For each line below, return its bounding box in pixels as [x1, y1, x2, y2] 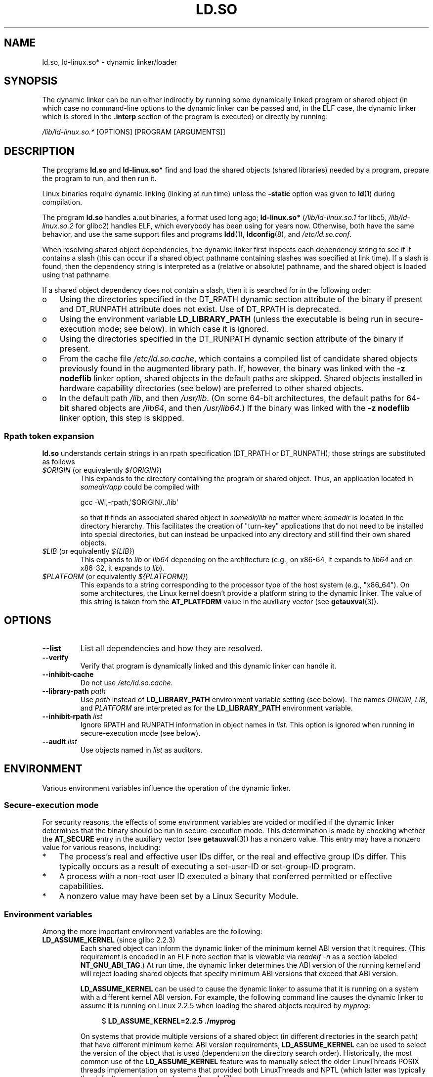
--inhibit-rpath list [42, 712, 103, 720]
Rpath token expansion [4, 431, 94, 441]
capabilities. [59, 881, 104, 892]
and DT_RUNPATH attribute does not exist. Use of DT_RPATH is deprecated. [59, 304, 342, 314]
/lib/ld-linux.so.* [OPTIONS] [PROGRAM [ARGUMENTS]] [42, 128, 225, 136]
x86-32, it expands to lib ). [80, 564, 165, 573]
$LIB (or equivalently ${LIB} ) [42, 547, 135, 556]
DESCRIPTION [4, 144, 75, 157]
